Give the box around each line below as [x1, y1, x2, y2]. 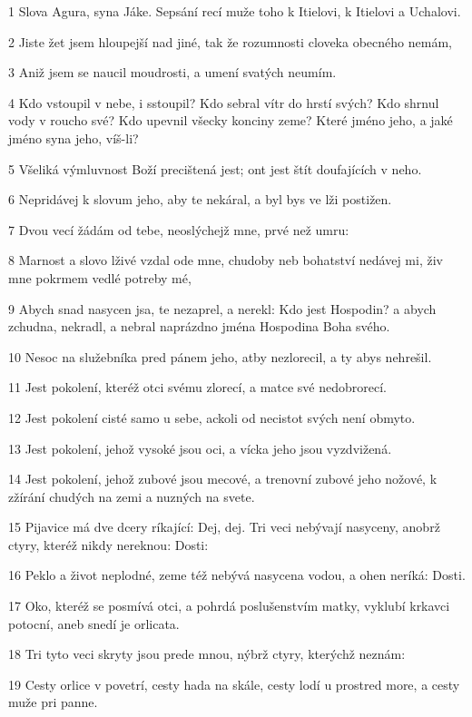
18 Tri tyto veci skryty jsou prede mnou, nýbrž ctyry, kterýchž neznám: [8, 644, 406, 663]
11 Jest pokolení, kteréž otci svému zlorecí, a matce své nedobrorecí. [8, 378, 388, 397]
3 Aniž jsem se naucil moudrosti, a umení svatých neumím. [8, 63, 337, 82]
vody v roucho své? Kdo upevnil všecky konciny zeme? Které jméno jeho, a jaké [8, 111, 453, 130]
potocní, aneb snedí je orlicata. [8, 614, 180, 633]
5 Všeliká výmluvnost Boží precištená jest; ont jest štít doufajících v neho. [8, 159, 422, 178]
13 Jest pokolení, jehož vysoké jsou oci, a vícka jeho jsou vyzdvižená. [8, 438, 392, 457]
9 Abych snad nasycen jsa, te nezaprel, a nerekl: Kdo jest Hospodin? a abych [8, 299, 437, 318]
